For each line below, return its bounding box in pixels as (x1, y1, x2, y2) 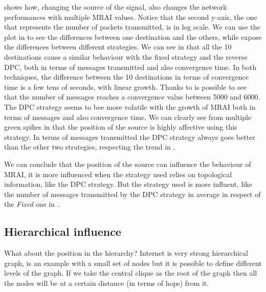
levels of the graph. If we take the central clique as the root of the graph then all (4, 267, 257, 278)
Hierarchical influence (4, 224, 121, 239)
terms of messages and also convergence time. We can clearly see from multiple (4, 111, 252, 122)
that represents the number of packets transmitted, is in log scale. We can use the (4, 21, 260, 32)
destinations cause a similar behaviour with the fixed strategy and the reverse (4, 51, 248, 62)
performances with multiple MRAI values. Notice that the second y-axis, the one (4, 11, 257, 22)
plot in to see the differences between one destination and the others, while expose (4, 31, 262, 42)
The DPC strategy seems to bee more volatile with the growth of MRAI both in (4, 101, 256, 112)
